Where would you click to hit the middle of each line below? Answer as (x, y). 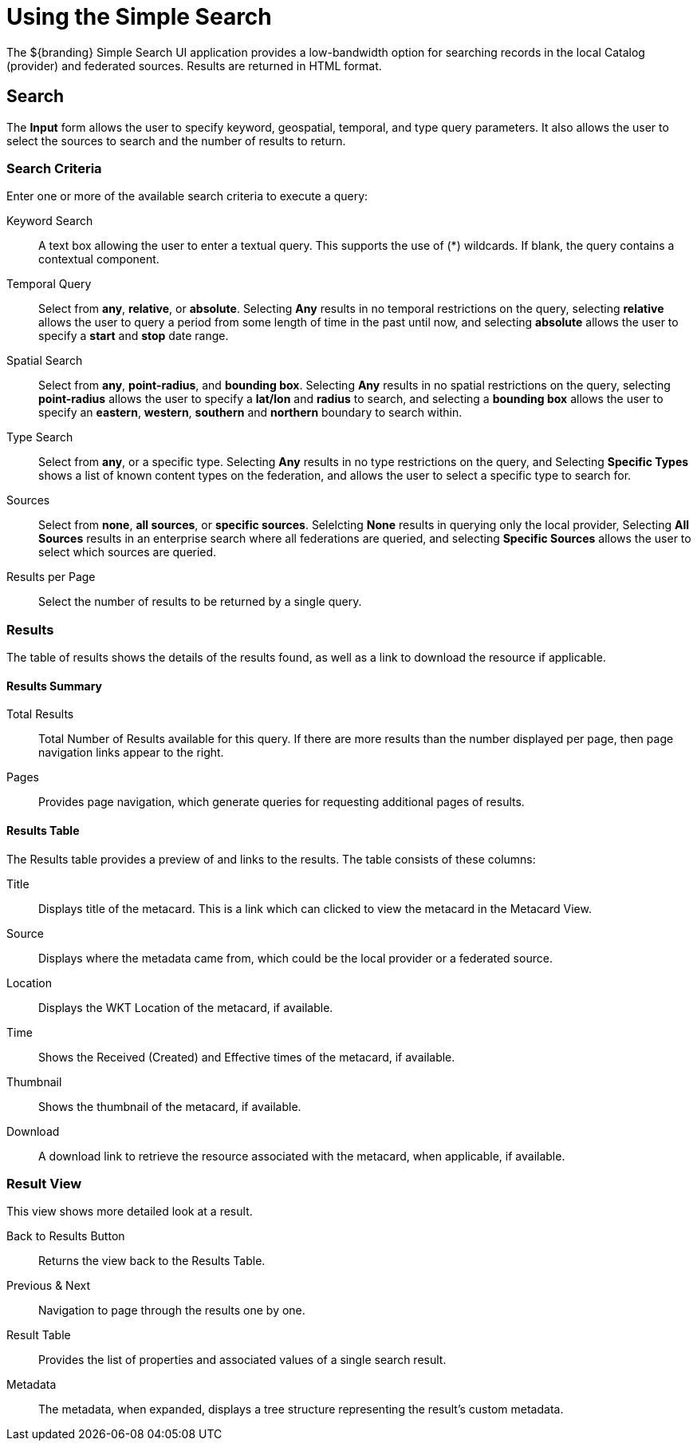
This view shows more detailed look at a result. (130, 1212)
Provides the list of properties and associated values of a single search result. (242, 1360)
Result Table (39, 1335)
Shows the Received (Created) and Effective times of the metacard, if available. (247, 1057)
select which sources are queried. (128, 552)
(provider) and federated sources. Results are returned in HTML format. (194, 65)
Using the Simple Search (139, 17)
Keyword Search (50, 221)
